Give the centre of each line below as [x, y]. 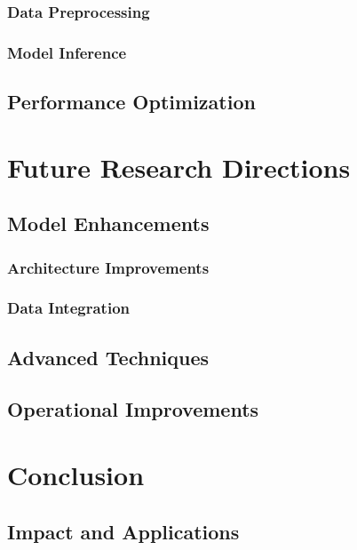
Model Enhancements [108, 223]
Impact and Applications [123, 531]
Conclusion [76, 475]
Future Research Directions [179, 167]
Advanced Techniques [108, 357]
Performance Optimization [131, 102]
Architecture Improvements [108, 267]
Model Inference [67, 52]
